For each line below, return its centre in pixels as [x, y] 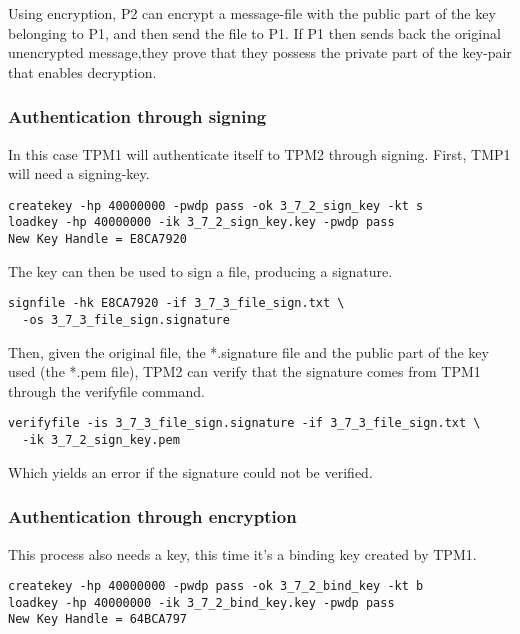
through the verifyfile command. [106, 390]
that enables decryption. [82, 71]
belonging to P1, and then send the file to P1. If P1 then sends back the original [254, 32]
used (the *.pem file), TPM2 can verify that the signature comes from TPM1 [244, 371]
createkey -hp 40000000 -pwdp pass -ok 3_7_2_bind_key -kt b [216, 586]
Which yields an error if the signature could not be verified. [190, 471]
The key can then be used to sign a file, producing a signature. [200, 270]
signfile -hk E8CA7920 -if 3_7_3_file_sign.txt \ [176, 303]
